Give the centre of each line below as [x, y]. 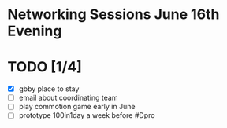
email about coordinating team [68, 98]
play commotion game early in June [77, 107]
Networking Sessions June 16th [113, 15]
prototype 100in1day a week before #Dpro [87, 115]
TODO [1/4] [45, 67]
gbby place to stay [49, 89]
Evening [35, 31]
